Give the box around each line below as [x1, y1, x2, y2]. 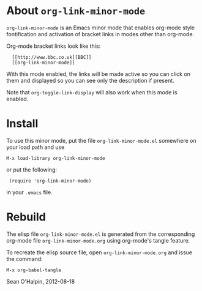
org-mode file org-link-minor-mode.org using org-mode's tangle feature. [6, 236, 190, 244]
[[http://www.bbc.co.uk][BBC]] [12, 54, 92, 60]
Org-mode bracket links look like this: [6, 42, 101, 50]
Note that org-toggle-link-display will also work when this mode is [6, 88, 178, 96]
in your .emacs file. [6, 188, 53, 196]
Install [6, 117, 39, 130]
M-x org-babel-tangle [6, 267, 62, 273]
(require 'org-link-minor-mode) [9, 178, 92, 184]
